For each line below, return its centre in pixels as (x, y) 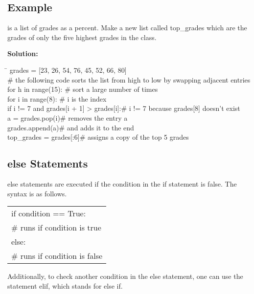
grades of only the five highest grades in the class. (82, 37)
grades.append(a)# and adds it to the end (71, 127)
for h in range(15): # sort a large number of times (83, 89)
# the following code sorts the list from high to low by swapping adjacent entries (129, 79)
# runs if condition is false (57, 256)
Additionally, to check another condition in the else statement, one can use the (125, 276)
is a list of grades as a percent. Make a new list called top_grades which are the (127, 28)
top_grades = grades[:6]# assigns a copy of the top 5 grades (98, 137)
